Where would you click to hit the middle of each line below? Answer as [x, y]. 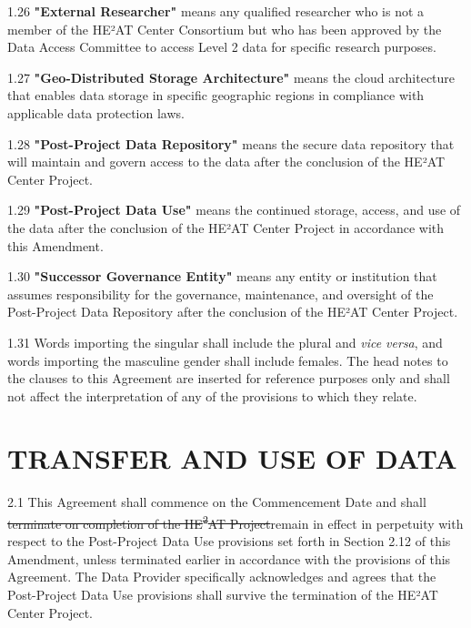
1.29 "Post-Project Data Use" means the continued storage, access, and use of [234, 210]
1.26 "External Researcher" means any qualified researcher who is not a [216, 11]
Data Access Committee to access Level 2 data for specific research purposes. [222, 47]
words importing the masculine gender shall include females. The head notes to [228, 360]
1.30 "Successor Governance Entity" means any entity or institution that [222, 276]
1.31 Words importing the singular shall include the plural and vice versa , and [225, 342]
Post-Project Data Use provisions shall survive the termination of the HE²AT [223, 595]
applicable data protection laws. [96, 112]
